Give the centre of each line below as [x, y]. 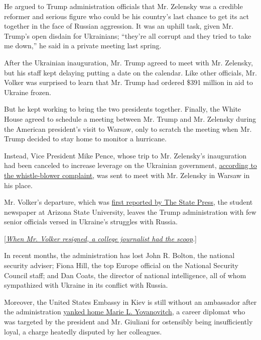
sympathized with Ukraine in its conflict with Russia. [86, 285]
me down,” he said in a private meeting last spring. [83, 46]
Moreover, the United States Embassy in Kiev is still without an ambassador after [130, 302]
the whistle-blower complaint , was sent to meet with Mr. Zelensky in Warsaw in [127, 175]
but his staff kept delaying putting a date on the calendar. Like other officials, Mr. [130, 72]
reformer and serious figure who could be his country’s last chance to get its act [126, 16]
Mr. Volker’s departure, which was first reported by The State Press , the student [128, 202]
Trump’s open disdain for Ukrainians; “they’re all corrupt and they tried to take [128, 35]
